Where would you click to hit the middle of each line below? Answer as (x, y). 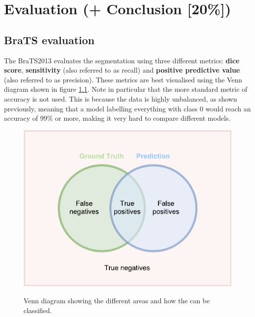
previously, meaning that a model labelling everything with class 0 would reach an (127, 108)
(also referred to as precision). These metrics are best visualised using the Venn (123, 79)
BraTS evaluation (49, 40)
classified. (38, 310)
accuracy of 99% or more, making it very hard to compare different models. (117, 118)
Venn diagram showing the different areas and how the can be (117, 300)
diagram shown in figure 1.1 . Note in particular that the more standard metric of (126, 89)
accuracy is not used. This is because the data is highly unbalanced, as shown (121, 98)
